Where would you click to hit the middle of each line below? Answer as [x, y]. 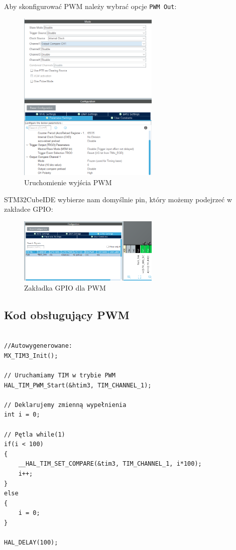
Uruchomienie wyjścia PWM [68, 182]
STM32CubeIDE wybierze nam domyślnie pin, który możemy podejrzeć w [118, 199]
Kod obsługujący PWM [67, 314]
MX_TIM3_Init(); [31, 356]
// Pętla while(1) [35, 434]
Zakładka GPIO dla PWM [65, 287]
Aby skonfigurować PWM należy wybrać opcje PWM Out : [90, 6]
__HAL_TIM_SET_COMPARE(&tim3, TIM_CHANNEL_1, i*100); [110, 464]
